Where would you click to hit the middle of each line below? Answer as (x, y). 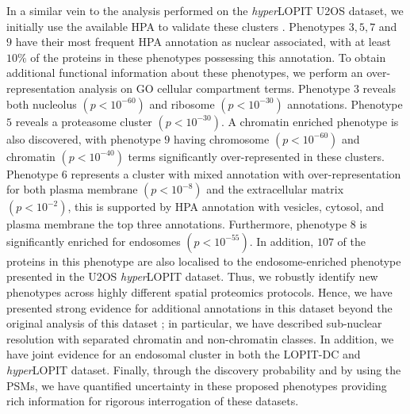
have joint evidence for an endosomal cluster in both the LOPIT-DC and (184, 354)
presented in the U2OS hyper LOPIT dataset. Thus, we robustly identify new (192, 276)
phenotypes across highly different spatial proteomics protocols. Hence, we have (199, 291)
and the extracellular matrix (275, 189)
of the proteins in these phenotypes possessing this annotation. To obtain (208, 57)
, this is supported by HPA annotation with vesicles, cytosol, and (226, 207)
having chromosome (221, 138)
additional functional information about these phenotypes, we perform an (185, 73)
